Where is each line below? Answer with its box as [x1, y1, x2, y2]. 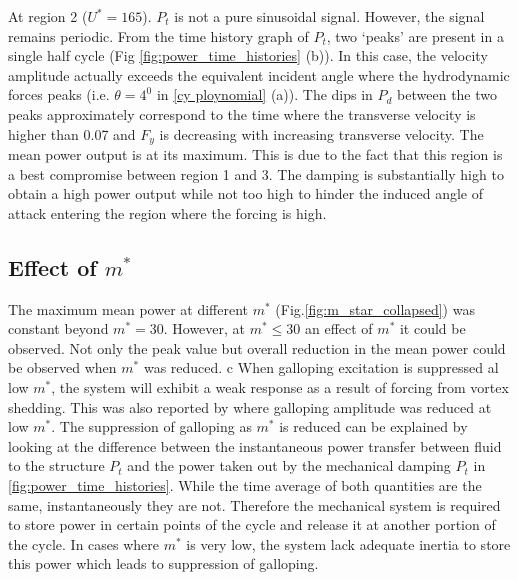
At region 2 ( [8, 6, 88, 26]
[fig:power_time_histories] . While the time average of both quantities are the [8, 474, 482, 495]
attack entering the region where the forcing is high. [8, 202, 327, 223]
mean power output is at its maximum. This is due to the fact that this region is [8, 144, 503, 165]
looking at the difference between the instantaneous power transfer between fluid [8, 435, 502, 456]
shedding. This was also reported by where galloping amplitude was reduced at [8, 396, 492, 417]
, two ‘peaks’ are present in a [326, 25, 504, 46]
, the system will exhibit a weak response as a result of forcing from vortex [51, 376, 509, 397]
